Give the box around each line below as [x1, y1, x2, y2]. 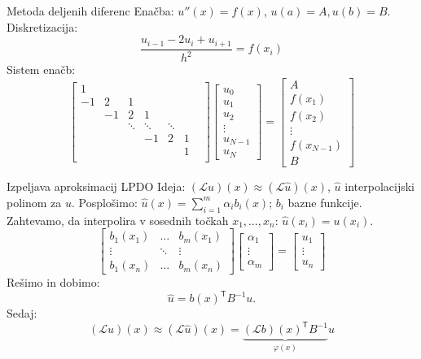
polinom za [7, 193, 62, 210]
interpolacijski [344, 177, 414, 194]
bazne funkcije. [287, 193, 362, 210]
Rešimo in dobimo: [7, 274, 100, 291]
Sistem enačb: [7, 61, 76, 78]
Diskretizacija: [7, 18, 78, 35]
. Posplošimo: [71, 193, 138, 210]
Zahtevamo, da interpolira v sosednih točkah [7, 211, 229, 228]
